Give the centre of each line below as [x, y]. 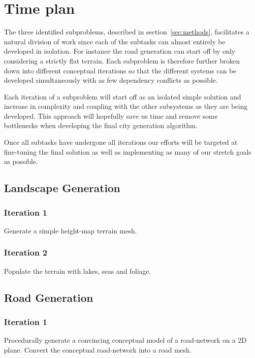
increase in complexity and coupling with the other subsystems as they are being [126, 106]
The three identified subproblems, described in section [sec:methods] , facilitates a [127, 32]
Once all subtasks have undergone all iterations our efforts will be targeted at [121, 142]
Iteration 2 [26, 252]
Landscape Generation [62, 188]
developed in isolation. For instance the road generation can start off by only [120, 51]
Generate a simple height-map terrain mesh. [70, 230]
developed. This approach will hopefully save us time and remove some [111, 115]
